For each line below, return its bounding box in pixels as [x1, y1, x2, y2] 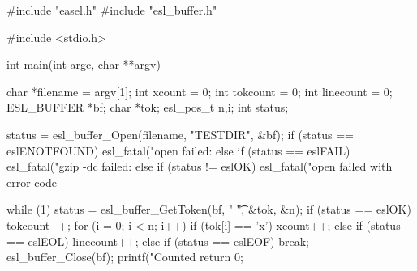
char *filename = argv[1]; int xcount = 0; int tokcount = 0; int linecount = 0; [6, 83, 393, 100]
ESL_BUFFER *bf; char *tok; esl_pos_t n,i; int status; [6, 99, 289, 116]
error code [6, 173, 57, 190]
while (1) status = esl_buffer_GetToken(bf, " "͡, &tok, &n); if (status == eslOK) [6, 201, 411, 218]
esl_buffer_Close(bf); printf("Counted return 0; [6, 248, 243, 265]
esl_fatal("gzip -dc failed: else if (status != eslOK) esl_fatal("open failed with [6, 158, 393, 175]
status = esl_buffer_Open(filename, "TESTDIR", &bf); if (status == [6, 125, 355, 142]
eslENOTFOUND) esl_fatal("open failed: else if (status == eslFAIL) [6, 142, 350, 159]
